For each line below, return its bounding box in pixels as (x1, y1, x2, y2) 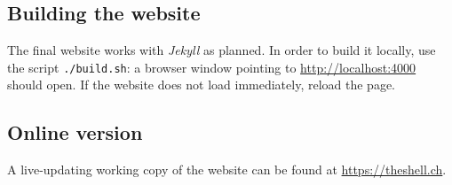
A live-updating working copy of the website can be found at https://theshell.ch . (7, 160, 447, 179)
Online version (7, 119, 143, 146)
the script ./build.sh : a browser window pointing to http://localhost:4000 (7, 58, 416, 76)
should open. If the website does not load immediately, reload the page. (7, 75, 395, 94)
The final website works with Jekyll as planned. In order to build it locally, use (7, 41, 436, 59)
